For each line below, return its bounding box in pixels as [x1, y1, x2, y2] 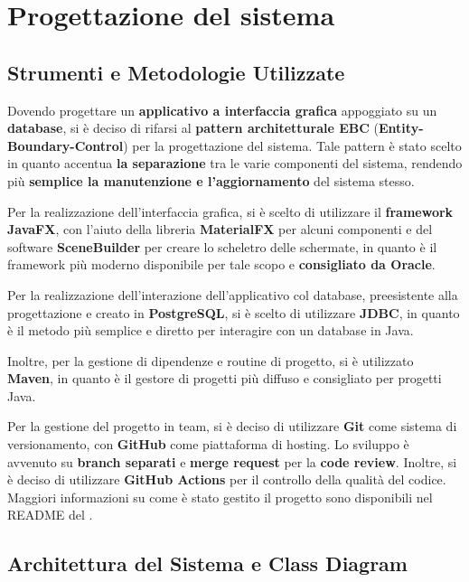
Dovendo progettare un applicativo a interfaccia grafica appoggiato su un [7, 100, 437, 119]
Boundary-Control [7, 136, 124, 155]
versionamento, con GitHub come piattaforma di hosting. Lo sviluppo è [7, 435, 409, 454]
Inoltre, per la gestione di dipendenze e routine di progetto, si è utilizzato [7, 351, 414, 370]
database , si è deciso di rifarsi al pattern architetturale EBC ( [7, 118, 380, 137]
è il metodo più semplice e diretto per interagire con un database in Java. [7, 321, 414, 340]
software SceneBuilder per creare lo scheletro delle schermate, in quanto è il [7, 237, 437, 256]
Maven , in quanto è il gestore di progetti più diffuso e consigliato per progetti [7, 369, 442, 388]
